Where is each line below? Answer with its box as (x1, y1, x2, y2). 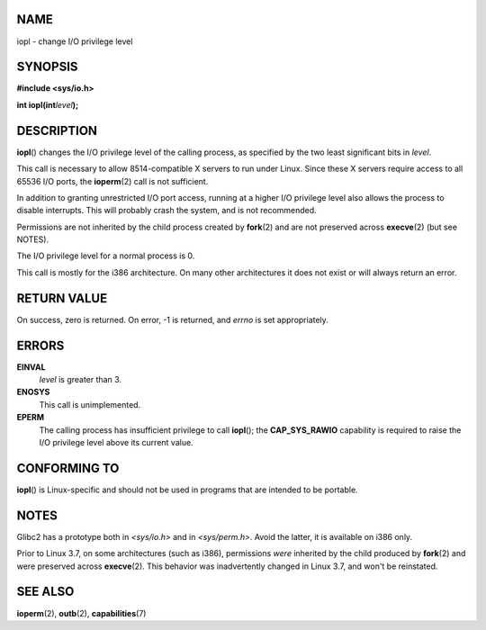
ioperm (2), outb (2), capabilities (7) (16, 607, 147, 618)
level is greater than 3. (39, 374, 121, 385)
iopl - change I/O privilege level (16, 36, 133, 47)
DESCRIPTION (16, 122, 98, 139)
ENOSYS (16, 387, 50, 398)
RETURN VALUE (16, 291, 108, 306)
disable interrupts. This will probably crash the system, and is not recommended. (16, 205, 317, 216)
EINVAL (16, 361, 46, 373)
